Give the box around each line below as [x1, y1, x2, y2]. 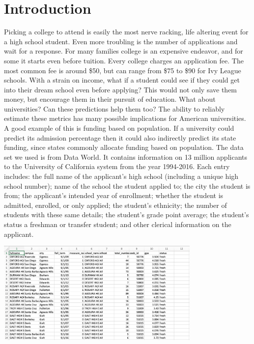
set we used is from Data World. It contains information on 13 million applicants [4, 151, 247, 162]
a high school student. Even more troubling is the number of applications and [4, 36, 238, 46]
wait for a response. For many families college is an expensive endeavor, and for [4, 46, 243, 56]
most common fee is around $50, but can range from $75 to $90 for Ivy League [4, 65, 241, 75]
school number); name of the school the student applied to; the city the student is [4, 180, 251, 191]
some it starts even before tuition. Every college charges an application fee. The [4, 55, 244, 65]
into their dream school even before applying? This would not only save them [4, 84, 237, 94]
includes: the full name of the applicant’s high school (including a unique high [4, 171, 239, 181]
